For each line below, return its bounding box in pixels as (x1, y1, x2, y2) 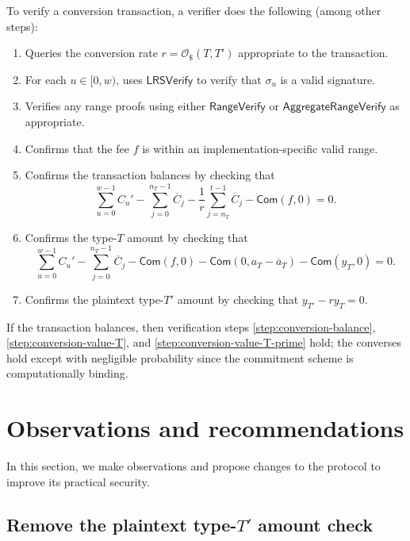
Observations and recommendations (6, 412, 404, 444)
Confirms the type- (25, 228, 117, 245)
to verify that (196, 71, 262, 87)
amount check (258, 512, 374, 536)
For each (25, 71, 67, 87)
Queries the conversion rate (25, 44, 158, 61)
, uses (116, 71, 143, 87)
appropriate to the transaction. (238, 44, 389, 61)
